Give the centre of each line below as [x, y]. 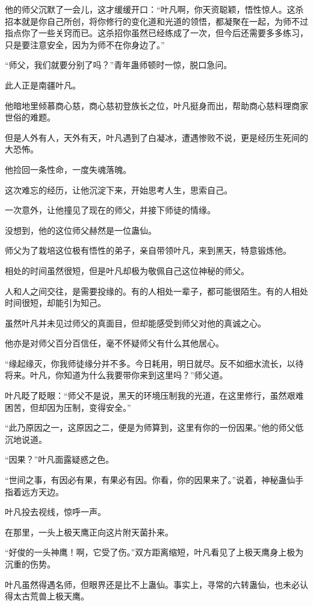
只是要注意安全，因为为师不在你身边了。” [85, 44]
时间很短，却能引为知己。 [55, 303]
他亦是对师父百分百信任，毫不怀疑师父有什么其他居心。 [114, 343]
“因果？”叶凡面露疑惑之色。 [60, 459]
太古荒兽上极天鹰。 [51, 596]
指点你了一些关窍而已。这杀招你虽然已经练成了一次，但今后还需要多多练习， [156, 33]
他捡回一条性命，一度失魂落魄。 [68, 169]
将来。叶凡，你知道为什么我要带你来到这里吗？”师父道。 [116, 375]
